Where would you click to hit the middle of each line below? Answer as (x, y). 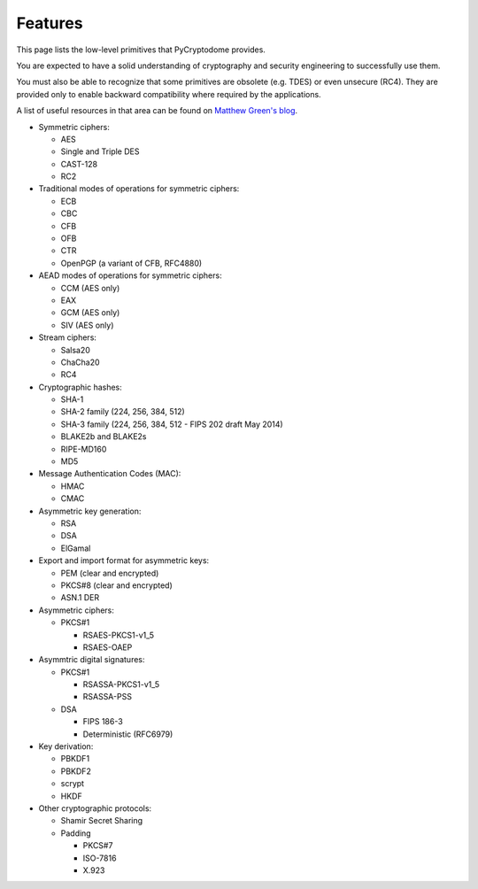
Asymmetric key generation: (90, 511)
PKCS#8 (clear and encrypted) (116, 585)
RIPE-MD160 (84, 449)
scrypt (72, 784)
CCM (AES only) (90, 288)
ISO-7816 (100, 858)
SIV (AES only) (87, 325)
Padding (76, 833)
